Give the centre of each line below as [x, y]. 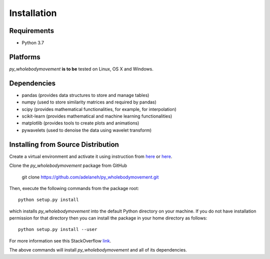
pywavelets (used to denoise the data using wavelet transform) [87, 130]
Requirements [32, 31]
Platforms [25, 57]
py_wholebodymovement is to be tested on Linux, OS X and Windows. [81, 69]
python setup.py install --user [58, 229]
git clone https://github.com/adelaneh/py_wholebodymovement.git [90, 177]
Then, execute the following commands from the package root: [74, 188]
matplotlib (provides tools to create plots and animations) [80, 123]
